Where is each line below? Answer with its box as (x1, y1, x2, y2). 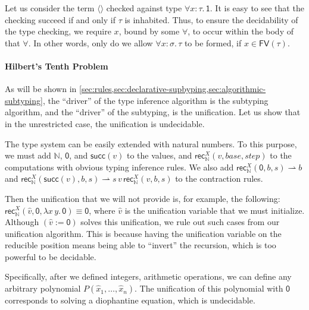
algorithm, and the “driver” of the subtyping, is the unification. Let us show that (5, 106, 301, 118)
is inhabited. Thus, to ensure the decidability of (124, 13, 298, 26)
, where (89, 204, 116, 216)
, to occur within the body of (188, 25, 294, 37)
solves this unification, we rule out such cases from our (80, 216, 280, 228)
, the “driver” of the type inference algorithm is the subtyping (42, 94, 269, 106)
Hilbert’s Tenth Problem (5, 59, 108, 72)
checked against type (106, 2, 182, 14)
